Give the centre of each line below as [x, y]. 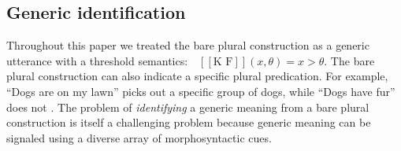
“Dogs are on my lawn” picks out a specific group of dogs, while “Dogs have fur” [201, 91]
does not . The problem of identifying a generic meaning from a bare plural [188, 107]
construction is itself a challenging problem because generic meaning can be [189, 122]
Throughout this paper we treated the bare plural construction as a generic [188, 45]
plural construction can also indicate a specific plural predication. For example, [197, 76]
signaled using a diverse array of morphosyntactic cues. [139, 137]
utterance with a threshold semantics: [97, 60]
